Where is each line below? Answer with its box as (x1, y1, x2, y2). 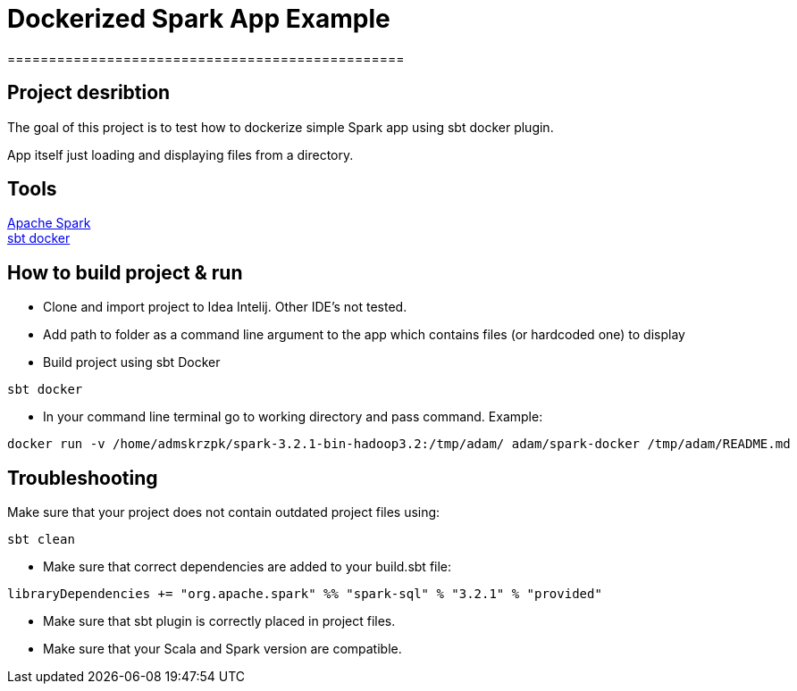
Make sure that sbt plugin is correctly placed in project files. (43, 613, 396, 629)
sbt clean (7, 532, 75, 547)
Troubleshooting (7, 466, 158, 489)
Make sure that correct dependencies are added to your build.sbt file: (43, 559, 452, 575)
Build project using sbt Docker (43, 354, 221, 370)
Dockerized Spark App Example (7, 4, 390, 34)
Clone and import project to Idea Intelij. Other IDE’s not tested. (43, 299, 407, 315)
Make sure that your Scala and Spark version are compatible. (43, 641, 402, 657)
